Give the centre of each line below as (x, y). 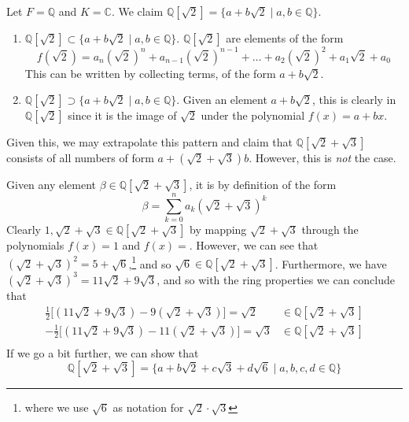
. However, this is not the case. (322, 158)
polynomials (35, 245)
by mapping (218, 230)
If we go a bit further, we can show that (103, 352)
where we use (57, 407)
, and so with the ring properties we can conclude (276, 279)
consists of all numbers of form (80, 158)
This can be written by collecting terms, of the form (150, 73)
